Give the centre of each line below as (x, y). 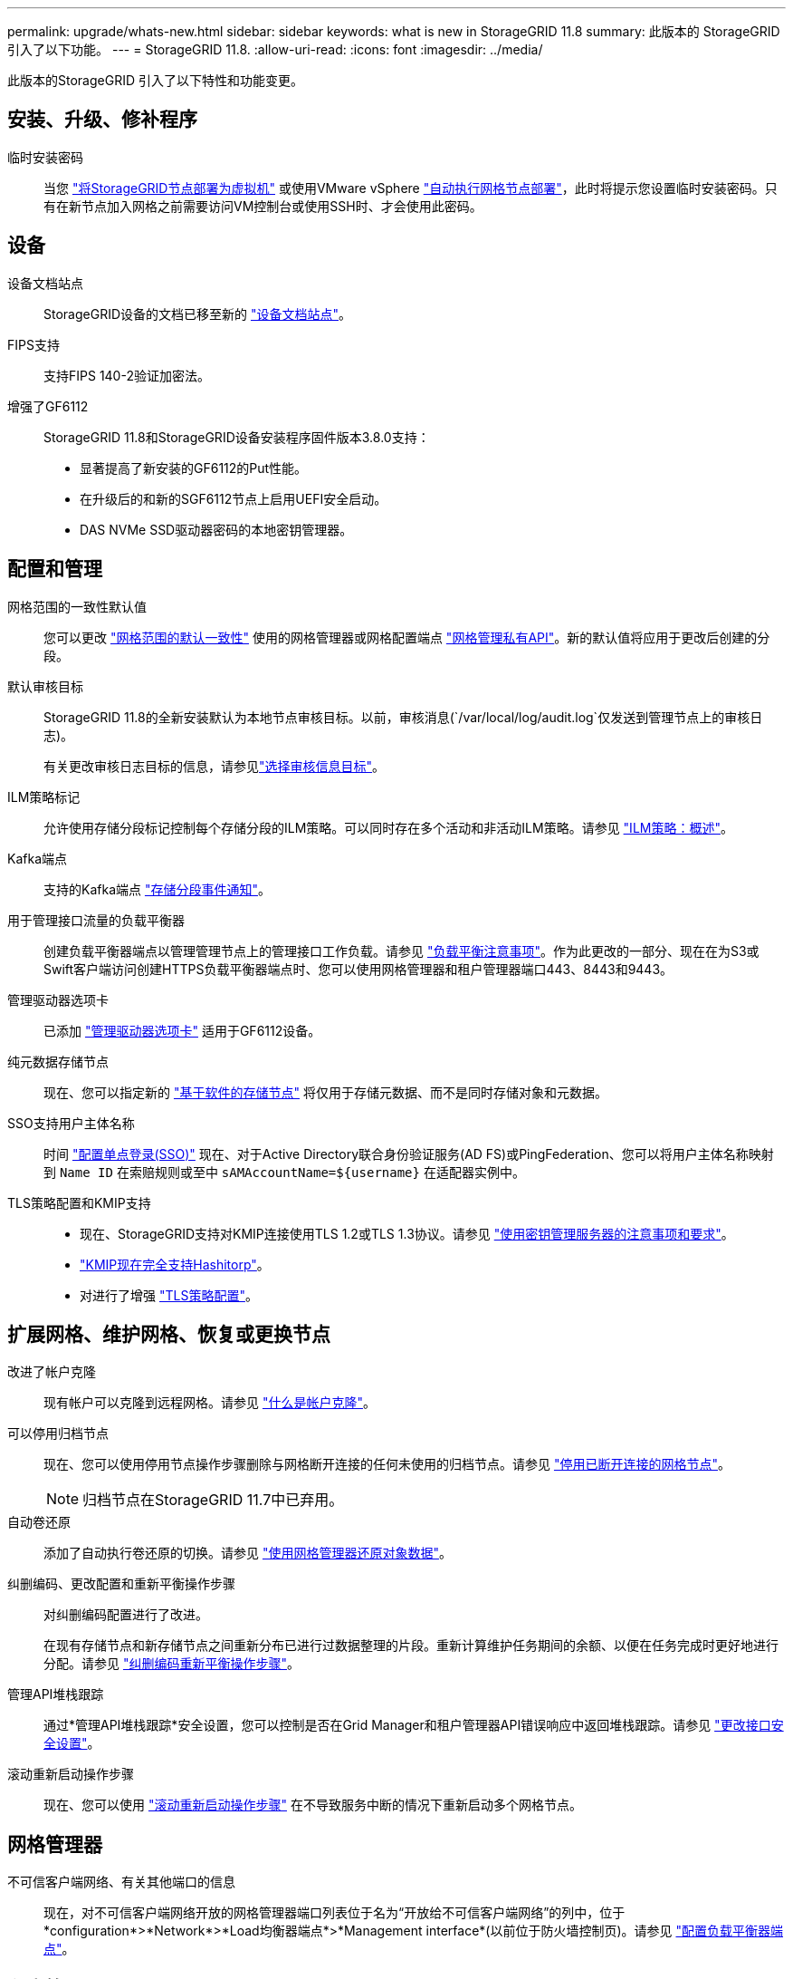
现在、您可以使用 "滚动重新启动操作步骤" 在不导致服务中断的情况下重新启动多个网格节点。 (313, 1805)
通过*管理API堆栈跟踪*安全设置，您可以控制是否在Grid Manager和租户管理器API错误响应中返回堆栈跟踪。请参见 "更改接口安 (414, 1725)
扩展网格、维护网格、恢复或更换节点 (169, 1334)
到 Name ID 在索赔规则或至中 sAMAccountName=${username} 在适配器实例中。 (284, 1172)
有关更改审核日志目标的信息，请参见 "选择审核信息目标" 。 (215, 766)
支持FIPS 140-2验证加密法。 (127, 375)
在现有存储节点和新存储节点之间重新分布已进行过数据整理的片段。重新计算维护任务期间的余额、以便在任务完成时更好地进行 (411, 1646)
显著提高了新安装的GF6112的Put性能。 (194, 468)
